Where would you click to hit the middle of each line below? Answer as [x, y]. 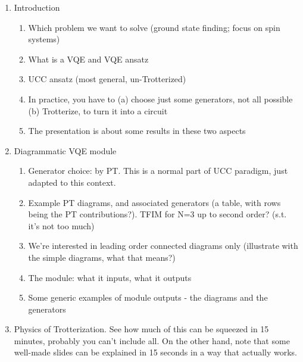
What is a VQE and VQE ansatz [88, 59]
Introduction [37, 7]
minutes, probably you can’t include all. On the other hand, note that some [152, 340]
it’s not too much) [61, 225]
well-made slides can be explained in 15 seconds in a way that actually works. [156, 352]
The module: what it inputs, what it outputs [110, 277]
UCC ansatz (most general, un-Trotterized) [107, 79]
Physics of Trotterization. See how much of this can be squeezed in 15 [141, 329]
